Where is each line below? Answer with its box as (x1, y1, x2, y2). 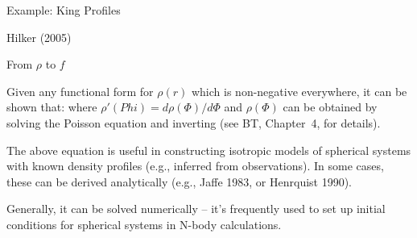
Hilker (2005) (6, 28, 72, 45)
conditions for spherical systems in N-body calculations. (6, 215, 282, 232)
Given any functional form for (6, 82, 154, 99)
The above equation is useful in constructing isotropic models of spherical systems (6, 141, 411, 158)
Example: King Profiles (6, 2, 121, 18)
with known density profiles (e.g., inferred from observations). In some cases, (6, 157, 384, 174)
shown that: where (6, 98, 97, 115)
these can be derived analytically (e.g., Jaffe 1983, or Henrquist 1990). (6, 173, 353, 190)
